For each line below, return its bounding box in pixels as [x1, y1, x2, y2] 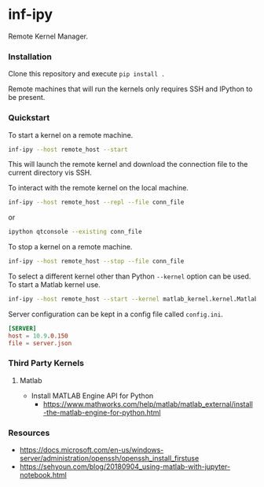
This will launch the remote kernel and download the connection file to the [8, 160, 248, 169]
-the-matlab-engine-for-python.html [42, 408, 161, 417]
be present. [8, 93, 46, 102]
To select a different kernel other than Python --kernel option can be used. [8, 271, 251, 281]
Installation [8, 51, 53, 62]
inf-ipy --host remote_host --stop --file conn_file [8, 257, 185, 265]
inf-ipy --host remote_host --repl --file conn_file [8, 198, 185, 206]
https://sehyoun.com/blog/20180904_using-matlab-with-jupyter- [19, 462, 230, 471]
